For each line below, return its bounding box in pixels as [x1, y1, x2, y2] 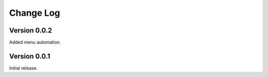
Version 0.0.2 [9, 26, 52, 35]
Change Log [9, 7, 61, 18]
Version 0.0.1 [9, 52, 51, 60]
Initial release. [9, 65, 38, 71]
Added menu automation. [9, 39, 62, 45]
